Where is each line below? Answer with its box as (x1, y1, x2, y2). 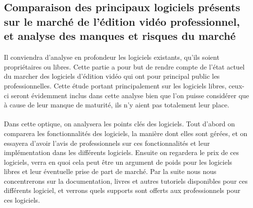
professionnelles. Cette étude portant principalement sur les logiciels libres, (4, 80, 227, 90)
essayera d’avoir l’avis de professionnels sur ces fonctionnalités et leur (4, 138, 210, 148)
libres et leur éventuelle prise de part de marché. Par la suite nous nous (4, 166, 217, 176)
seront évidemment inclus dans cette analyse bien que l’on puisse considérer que (11, 90, 249, 100)
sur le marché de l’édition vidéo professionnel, (4, 14, 240, 29)
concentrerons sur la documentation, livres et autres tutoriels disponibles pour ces (4, 175, 248, 186)
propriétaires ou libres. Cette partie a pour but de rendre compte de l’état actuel (4, 61, 245, 71)
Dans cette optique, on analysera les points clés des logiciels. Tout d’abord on (4, 119, 235, 129)
